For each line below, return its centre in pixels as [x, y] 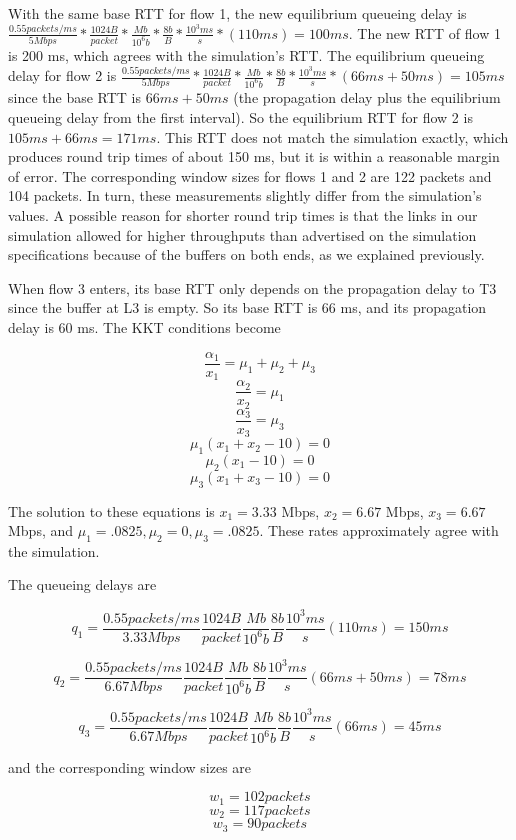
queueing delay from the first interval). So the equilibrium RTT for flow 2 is [240, 117]
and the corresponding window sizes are [130, 766]
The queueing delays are [82, 584]
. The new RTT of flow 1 [424, 32]
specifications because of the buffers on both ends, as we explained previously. [246, 254]
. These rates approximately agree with [379, 530]
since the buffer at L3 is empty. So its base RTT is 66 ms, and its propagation [247, 307]
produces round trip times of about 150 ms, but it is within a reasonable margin [254, 156]
